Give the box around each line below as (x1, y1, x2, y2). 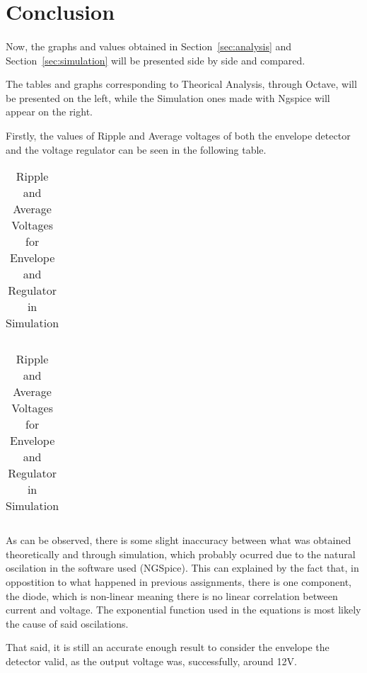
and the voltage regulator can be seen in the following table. (6, 142, 267, 157)
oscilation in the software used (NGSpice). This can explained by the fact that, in (6, 560, 359, 575)
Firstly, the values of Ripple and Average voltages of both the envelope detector (6, 128, 351, 142)
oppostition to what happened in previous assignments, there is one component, (6, 574, 352, 589)
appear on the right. (6, 104, 93, 119)
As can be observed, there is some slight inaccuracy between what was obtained (6, 533, 351, 548)
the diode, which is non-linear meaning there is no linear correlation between (6, 588, 338, 603)
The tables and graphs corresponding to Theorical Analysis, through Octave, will (6, 77, 357, 91)
